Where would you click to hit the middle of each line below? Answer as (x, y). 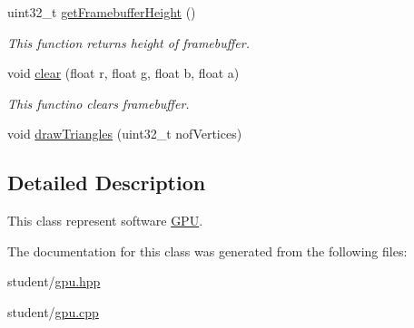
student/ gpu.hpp (54, 281)
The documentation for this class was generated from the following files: (207, 251)
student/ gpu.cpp (53, 311)
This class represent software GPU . (105, 221)
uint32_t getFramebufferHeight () (102, 12)
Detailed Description (107, 183)
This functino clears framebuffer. (99, 103)
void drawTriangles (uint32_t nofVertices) (125, 134)
